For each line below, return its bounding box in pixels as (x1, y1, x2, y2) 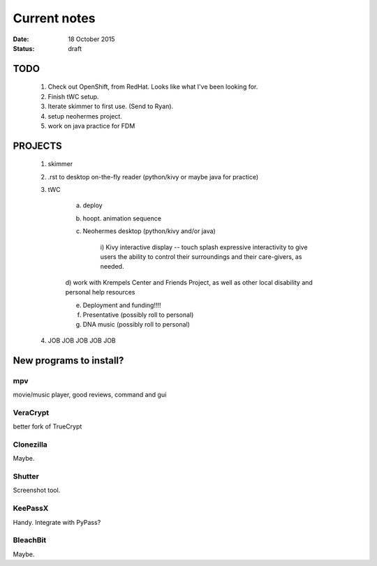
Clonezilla (13, 440, 48, 449)
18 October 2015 (68, 35, 115, 43)
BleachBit (13, 535, 47, 545)
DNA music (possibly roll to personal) (82, 320, 190, 329)
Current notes (13, 10, 96, 26)
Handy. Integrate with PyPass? (13, 518, 101, 526)
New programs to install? (13, 355, 124, 366)
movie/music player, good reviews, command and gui (13, 390, 167, 399)
